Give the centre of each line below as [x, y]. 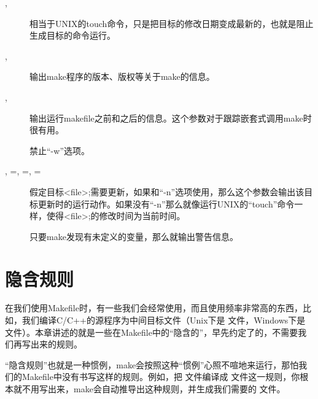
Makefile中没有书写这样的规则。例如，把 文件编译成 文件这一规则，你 [161, 377]
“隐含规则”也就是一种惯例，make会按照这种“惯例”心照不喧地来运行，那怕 [152, 364]
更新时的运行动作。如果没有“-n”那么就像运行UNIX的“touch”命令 [166, 203]
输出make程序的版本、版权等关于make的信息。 [122, 76]
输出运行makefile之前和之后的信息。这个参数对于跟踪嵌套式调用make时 [171, 118]
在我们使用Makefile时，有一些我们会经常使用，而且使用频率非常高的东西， [154, 308]
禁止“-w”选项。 [60, 150]
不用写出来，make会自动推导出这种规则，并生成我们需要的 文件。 [153, 389]
